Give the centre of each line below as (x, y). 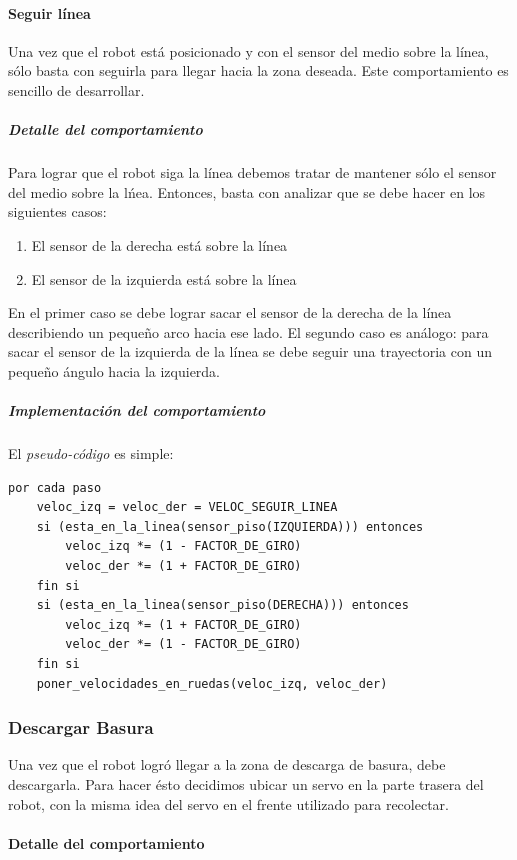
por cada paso (55, 487)
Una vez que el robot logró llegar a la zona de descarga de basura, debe (227, 764)
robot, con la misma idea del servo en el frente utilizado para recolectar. (228, 803)
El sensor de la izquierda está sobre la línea (164, 278)
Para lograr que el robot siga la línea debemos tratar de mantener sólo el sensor (252, 172)
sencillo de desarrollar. (76, 89)
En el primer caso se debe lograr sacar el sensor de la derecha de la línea (230, 312)
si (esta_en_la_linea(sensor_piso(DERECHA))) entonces (222, 605)
